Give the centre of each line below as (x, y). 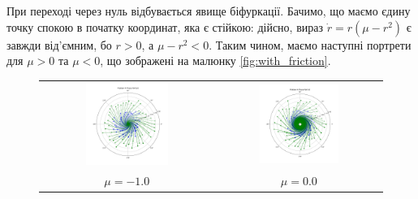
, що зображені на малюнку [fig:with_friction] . (215, 61)
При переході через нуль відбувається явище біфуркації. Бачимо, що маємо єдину (209, 11)
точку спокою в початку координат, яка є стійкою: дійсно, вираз (165, 26)
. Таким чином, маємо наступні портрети (310, 44)
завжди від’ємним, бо (59, 44)
